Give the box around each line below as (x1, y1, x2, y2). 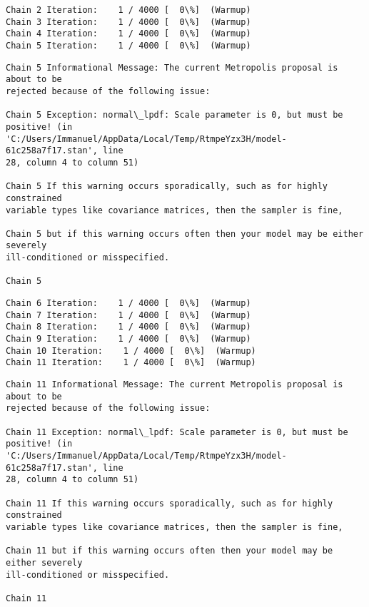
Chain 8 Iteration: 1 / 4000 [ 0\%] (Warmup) (6, 322, 251, 332)
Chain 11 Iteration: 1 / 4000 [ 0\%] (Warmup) (6, 357, 256, 368)
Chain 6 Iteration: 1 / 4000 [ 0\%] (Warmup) (6, 298, 251, 309)
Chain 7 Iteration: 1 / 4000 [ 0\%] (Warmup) (6, 310, 251, 320)
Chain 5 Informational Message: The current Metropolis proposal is (6, 62, 338, 73)
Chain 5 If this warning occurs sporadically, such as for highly (6, 181, 328, 192)
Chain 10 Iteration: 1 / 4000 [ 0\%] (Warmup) (6, 345, 256, 356)
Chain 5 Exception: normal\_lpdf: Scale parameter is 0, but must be (6, 110, 343, 121)
